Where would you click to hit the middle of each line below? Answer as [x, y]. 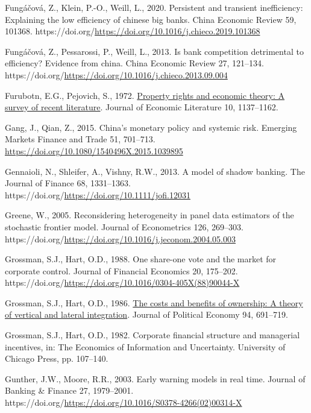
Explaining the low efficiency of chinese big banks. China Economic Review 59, [151, 19]
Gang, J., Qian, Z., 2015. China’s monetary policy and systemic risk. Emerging [151, 127]
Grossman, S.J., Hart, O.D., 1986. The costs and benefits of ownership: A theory [154, 302]
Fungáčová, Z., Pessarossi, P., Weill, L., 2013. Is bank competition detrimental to [154, 51]
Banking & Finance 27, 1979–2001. [69, 390]
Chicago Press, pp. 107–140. [57, 358]
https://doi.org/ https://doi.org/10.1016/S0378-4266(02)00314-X [124, 402]
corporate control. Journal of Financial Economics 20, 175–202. [121, 270]
